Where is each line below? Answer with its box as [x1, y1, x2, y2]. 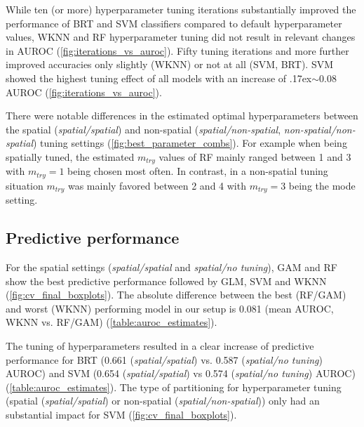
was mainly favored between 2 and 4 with [67, 178, 246, 192]
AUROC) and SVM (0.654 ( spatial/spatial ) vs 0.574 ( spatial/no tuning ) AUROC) [6, 366, 356, 381]
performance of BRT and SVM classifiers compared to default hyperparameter [6, 15, 342, 30]
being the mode [288, 178, 356, 192]
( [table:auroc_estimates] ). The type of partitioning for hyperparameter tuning [6, 379, 342, 394]
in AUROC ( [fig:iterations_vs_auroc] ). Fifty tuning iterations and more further [6, 43, 349, 58]
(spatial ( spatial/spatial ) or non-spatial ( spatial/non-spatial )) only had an [6, 393, 320, 408]
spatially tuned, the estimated [6, 149, 135, 164]
